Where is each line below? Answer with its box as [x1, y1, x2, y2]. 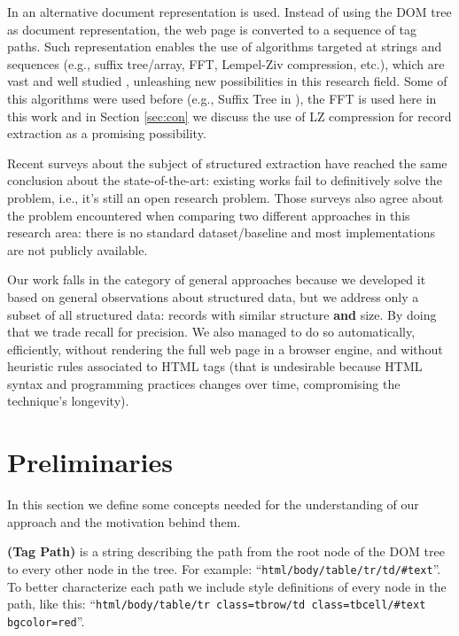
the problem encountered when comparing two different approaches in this [7, 206, 410, 224]
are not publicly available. [7, 240, 148, 259]
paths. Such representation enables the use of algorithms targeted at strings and [7, 37, 442, 56]
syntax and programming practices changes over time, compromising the [7, 374, 401, 392]
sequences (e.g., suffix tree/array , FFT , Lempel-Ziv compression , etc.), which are [7, 54, 445, 73]
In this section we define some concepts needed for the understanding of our [7, 495, 419, 514]
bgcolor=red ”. [7, 611, 85, 630]
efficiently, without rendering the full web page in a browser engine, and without [7, 339, 443, 358]
